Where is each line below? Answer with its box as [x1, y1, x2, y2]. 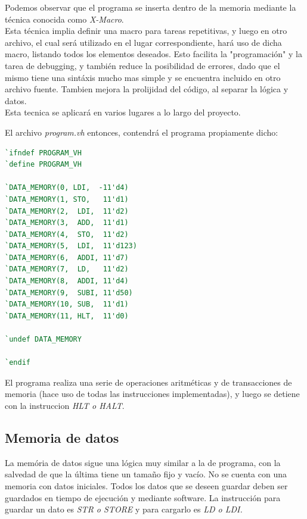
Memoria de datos [5, 428, 119, 446]
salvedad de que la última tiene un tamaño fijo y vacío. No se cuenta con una [5, 468, 287, 480]
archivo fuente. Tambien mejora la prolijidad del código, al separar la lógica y [5, 83, 289, 95]
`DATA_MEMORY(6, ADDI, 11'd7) [5, 253, 129, 262]
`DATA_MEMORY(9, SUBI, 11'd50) [5, 288, 133, 297]
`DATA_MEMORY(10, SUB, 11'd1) [5, 300, 129, 309]
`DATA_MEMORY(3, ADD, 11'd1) [5, 218, 129, 227]
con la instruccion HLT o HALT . [5, 399, 125, 411]
